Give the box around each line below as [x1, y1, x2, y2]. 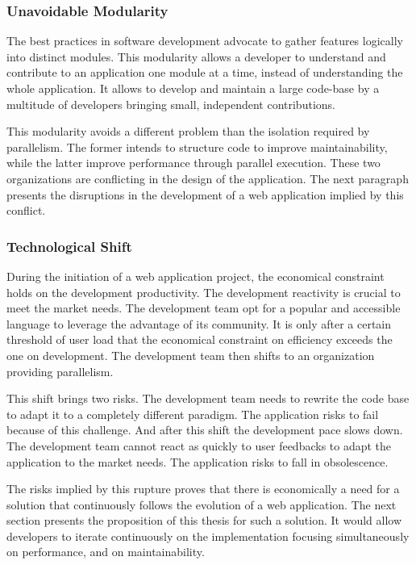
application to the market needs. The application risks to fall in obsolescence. [6, 453, 389, 470]
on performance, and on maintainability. [6, 543, 205, 560]
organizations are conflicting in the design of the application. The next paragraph [6, 169, 409, 186]
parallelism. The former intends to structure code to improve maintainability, [6, 138, 388, 155]
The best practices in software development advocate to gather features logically [6, 32, 403, 49]
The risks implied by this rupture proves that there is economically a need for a [6, 480, 400, 497]
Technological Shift [6, 236, 132, 256]
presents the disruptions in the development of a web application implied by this [6, 186, 404, 203]
